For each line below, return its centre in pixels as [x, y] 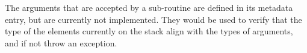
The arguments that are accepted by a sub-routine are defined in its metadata [149, 7]
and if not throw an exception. [61, 42]
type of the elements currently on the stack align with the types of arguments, [149, 31]
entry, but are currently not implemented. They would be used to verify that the [153, 19]
